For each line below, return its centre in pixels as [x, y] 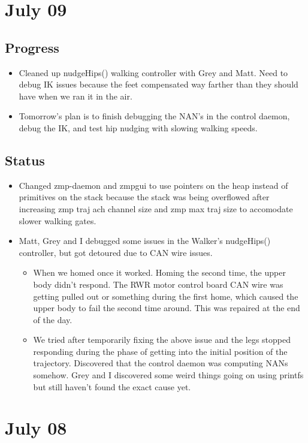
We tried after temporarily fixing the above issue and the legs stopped [162, 340]
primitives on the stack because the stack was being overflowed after [144, 197]
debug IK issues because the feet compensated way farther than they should [158, 84]
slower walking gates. [58, 220]
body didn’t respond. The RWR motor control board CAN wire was [158, 284]
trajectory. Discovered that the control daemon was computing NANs [161, 363]
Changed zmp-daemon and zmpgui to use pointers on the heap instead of [153, 185]
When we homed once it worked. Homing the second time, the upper [159, 272]
